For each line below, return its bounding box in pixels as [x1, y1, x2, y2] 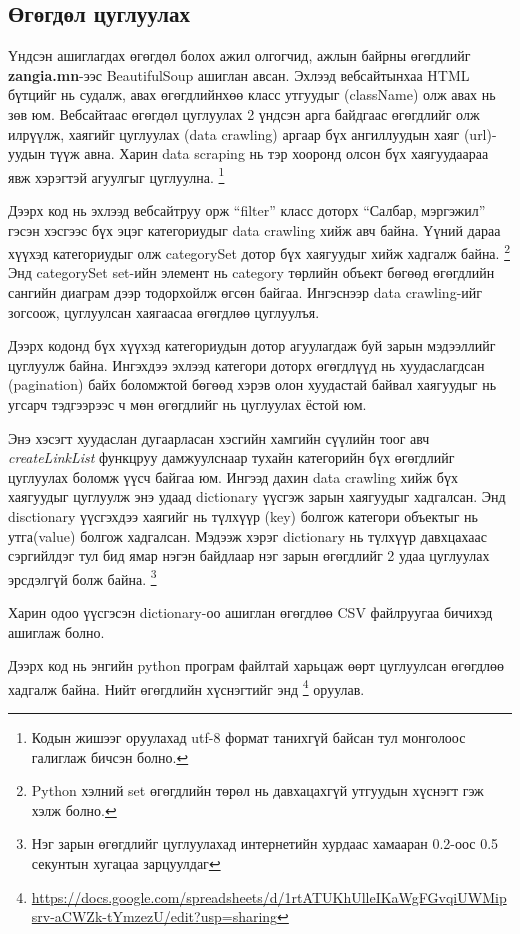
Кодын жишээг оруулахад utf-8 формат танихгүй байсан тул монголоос [31, 727, 466, 748]
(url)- [463, 123, 497, 144]
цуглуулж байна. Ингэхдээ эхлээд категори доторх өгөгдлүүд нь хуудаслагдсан [8, 354, 485, 375]
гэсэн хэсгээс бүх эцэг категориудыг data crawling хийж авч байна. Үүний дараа [8, 219, 501, 240]
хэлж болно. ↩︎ [31, 799, 117, 820]
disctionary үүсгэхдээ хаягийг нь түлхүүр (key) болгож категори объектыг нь [8, 505, 478, 526]
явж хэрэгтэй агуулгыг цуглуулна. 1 [8, 163, 225, 187]
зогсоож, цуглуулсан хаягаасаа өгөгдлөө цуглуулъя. [8, 301, 320, 322]
